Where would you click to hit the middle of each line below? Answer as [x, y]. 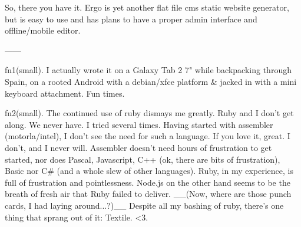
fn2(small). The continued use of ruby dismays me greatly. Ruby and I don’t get [149, 113]
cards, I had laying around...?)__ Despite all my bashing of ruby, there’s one [144, 205]
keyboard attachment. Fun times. [65, 93]
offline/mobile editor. [43, 30]
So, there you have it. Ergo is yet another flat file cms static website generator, [147, 7]
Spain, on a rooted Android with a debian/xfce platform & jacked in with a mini [151, 81]
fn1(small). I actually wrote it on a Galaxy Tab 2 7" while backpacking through [148, 70]
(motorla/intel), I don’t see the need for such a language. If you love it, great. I [148, 136]
